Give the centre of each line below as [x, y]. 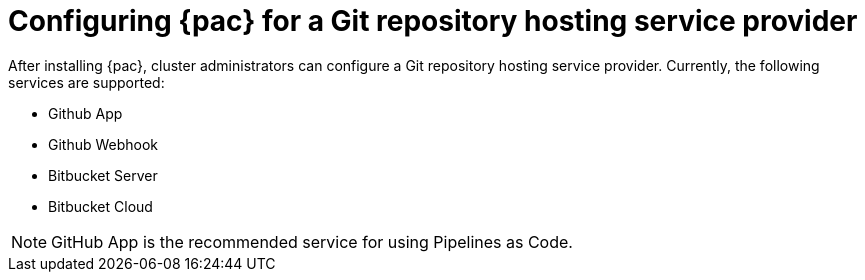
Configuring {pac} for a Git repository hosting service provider [433, 21]
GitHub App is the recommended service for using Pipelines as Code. [312, 241]
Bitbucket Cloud [100, 206]
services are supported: [86, 82]
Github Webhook [103, 144]
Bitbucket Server [103, 175]
